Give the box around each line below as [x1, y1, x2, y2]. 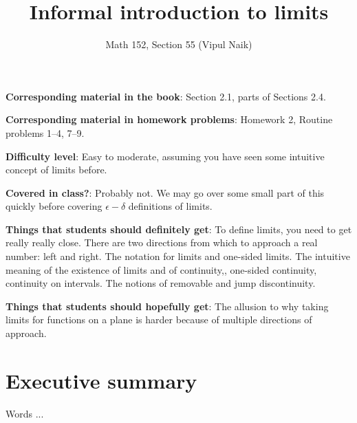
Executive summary [6, 366, 197, 394]
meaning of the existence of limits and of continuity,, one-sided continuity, [6, 262, 317, 276]
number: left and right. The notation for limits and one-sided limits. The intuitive [6, 249, 350, 263]
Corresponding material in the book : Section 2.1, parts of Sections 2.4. [6, 89, 326, 103]
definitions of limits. [128, 199, 213, 213]
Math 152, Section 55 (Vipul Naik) [105, 37, 252, 52]
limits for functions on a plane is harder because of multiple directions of [6, 312, 312, 327]
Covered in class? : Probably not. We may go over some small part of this [6, 185, 325, 199]
